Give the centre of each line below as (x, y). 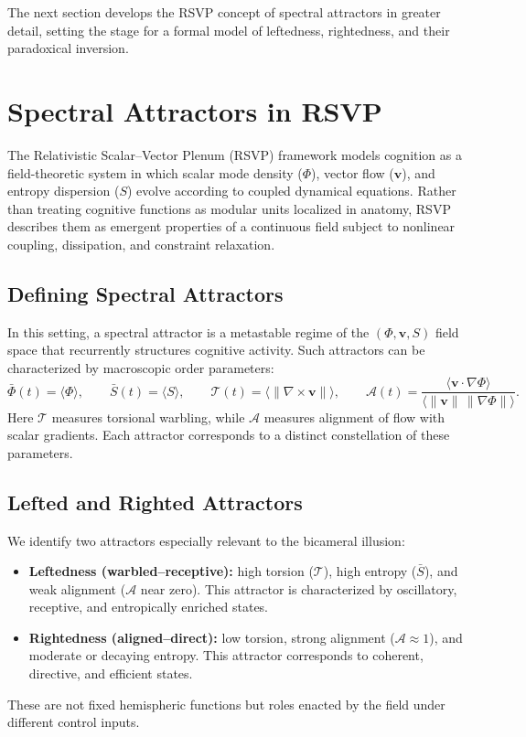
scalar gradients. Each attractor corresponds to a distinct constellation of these (229, 435)
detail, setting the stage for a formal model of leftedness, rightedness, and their (229, 30)
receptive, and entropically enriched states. (149, 607)
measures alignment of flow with (354, 417)
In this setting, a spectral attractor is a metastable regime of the (188, 331)
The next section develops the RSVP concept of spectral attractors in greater (224, 12)
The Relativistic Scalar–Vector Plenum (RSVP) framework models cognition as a (235, 154)
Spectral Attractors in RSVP (195, 110)
